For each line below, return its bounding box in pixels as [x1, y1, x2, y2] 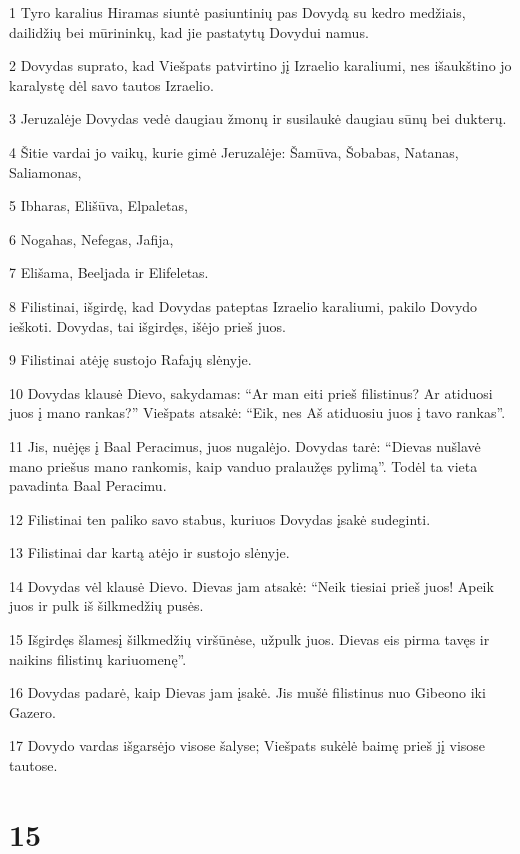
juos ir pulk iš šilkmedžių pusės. [9, 595, 204, 616]
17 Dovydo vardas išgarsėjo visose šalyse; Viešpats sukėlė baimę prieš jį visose [9, 735, 486, 756]
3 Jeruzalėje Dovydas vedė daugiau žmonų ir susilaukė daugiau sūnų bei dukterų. [9, 108, 507, 129]
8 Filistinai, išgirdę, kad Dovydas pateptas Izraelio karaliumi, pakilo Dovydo [9, 295, 478, 316]
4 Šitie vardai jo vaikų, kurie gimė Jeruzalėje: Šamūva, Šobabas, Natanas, [9, 141, 459, 162]
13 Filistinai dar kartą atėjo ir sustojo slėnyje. [9, 542, 290, 563]
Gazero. [9, 701, 56, 722]
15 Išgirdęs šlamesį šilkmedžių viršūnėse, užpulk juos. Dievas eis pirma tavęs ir [9, 629, 490, 650]
